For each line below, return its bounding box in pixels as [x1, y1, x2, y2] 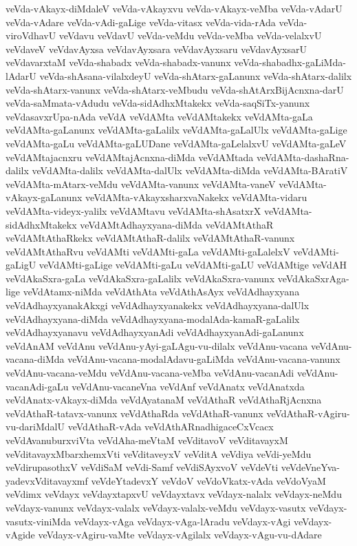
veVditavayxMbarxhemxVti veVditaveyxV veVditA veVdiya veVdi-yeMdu [6, 446, 312, 461]
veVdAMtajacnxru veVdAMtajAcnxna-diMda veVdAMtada [6, 149, 254, 164]
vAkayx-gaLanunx [6, 190, 83, 204]
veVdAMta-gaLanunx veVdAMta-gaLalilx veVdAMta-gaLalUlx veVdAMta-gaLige [6, 123, 347, 137]
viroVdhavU [6, 28, 56, 43]
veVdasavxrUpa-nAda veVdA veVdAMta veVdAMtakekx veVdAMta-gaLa [6, 109, 313, 123]
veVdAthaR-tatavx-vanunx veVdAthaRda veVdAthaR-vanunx [6, 406, 263, 420]
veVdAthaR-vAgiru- [266, 406, 350, 420]
